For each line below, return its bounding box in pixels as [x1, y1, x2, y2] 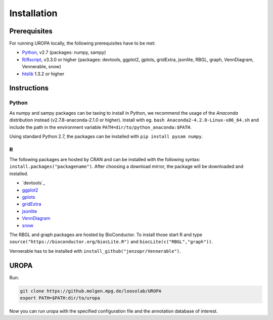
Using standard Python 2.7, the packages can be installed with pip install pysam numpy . [9, 133, 203, 139]
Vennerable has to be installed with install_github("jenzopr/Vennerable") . [9, 248, 181, 254]
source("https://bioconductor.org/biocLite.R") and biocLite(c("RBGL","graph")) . [9, 239, 213, 245]
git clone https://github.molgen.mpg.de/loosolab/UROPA [20, 288, 162, 294]
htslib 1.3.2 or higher [22, 71, 65, 77]
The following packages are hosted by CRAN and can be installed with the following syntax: [9, 157, 201, 163]
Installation [9, 8, 58, 19]
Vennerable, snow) [22, 64, 62, 70]
